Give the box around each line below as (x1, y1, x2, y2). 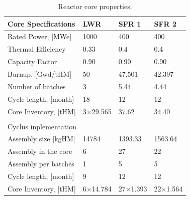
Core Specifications (8, 18, 75, 29)
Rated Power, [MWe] (8, 31, 72, 42)
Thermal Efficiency (8, 44, 66, 54)
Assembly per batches (8, 158, 74, 169)
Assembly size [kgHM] (8, 133, 75, 144)
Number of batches (8, 81, 66, 91)
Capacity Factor (8, 56, 57, 67)
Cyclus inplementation (8, 121, 76, 131)
